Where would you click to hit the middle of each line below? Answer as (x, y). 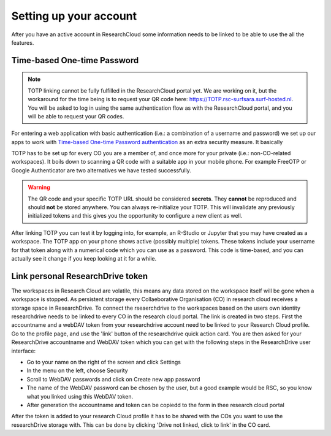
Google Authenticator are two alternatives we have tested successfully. (101, 170)
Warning (39, 188)
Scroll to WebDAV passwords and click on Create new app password (113, 379)
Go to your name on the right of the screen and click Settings (104, 362)
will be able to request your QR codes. (76, 116)
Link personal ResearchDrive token (80, 276)
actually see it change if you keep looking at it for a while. (84, 258)
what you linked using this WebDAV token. (80, 396)
